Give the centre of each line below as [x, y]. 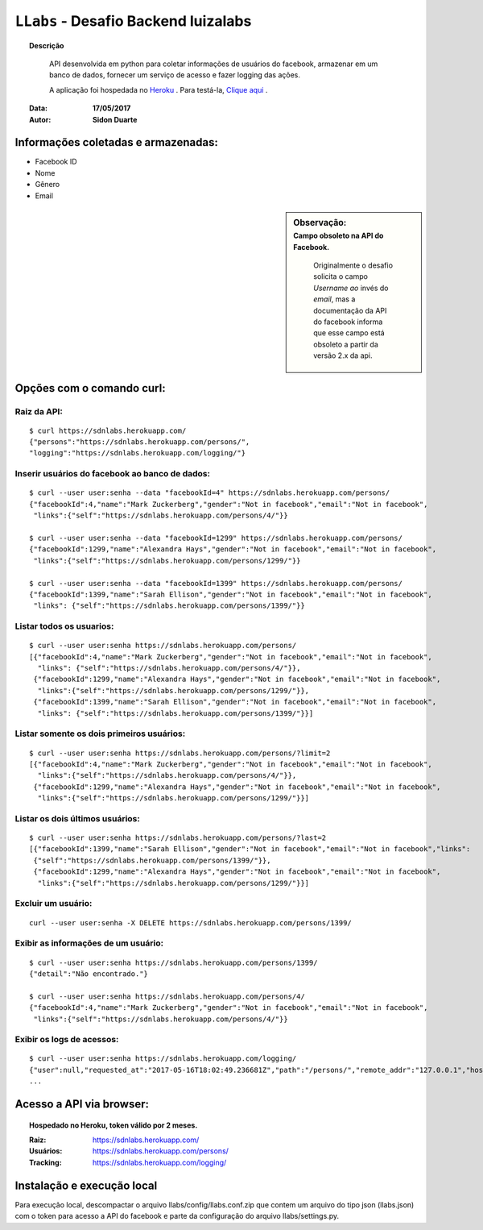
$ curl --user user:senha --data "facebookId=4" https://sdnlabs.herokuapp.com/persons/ [210, 493]
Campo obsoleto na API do [339, 236]
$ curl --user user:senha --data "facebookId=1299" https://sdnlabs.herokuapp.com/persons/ [216, 538]
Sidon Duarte [115, 119]
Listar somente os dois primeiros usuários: [100, 733]
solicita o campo [341, 276]
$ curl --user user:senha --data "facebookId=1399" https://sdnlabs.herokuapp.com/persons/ [216, 583]
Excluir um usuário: [54, 904]
